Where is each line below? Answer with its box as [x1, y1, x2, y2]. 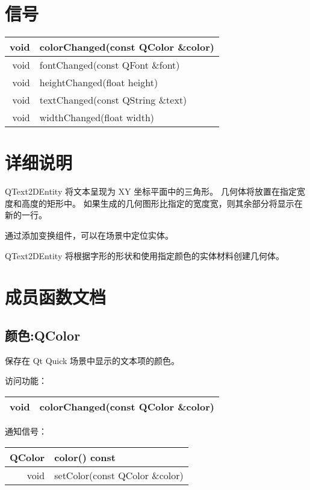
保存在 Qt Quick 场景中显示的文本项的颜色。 [5, 354, 180, 366]
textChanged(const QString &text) [39, 93, 187, 107]
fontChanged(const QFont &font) [39, 58, 180, 72]
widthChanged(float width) [39, 110, 155, 125]
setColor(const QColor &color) [54, 468, 184, 482]
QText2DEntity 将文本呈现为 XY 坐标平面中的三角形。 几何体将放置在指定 [5, 185, 297, 198]
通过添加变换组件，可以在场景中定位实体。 [5, 229, 173, 242]
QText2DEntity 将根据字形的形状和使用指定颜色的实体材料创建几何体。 [5, 249, 284, 262]
